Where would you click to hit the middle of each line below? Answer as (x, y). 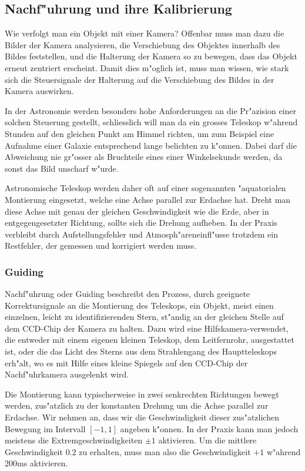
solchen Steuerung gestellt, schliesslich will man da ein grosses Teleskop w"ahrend (151, 122)
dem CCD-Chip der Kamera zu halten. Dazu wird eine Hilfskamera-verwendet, (147, 328)
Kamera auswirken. (39, 91)
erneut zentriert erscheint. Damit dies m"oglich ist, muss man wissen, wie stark (147, 67)
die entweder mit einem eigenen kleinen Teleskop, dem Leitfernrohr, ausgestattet (150, 340)
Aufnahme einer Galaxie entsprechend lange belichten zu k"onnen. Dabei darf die (151, 145)
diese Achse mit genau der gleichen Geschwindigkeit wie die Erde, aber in (137, 211)
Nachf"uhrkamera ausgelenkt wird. (67, 374)
